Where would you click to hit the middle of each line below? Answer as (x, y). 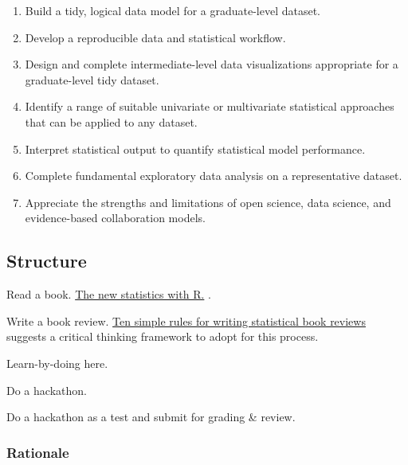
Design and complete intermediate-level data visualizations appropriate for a (212, 64)
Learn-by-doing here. (57, 363)
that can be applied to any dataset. (111, 121)
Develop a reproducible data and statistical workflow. (155, 37)
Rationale (38, 452)
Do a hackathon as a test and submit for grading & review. (151, 417)
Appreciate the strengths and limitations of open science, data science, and (208, 202)
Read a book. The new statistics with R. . (109, 294)
